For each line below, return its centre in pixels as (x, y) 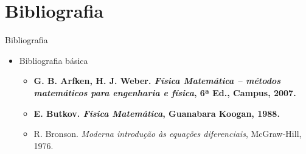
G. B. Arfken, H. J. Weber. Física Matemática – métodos (157, 81)
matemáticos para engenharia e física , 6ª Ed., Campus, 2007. (165, 92)
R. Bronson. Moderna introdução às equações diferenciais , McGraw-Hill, (168, 134)
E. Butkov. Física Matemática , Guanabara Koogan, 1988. (157, 113)
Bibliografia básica (54, 60)
